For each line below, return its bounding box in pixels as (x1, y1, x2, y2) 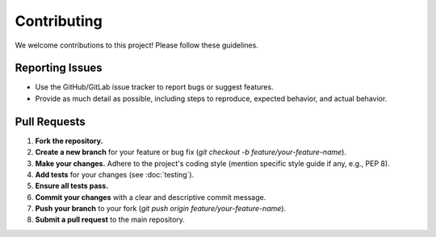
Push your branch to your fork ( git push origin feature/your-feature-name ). (35, 204, 287, 214)
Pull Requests (15, 114, 86, 128)
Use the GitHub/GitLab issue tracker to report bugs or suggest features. (35, 82, 274, 92)
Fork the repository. (35, 135, 104, 145)
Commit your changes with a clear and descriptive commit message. (35, 192, 266, 202)
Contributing (15, 12, 103, 30)
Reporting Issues (15, 61, 103, 75)
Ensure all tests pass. (35, 181, 109, 191)
